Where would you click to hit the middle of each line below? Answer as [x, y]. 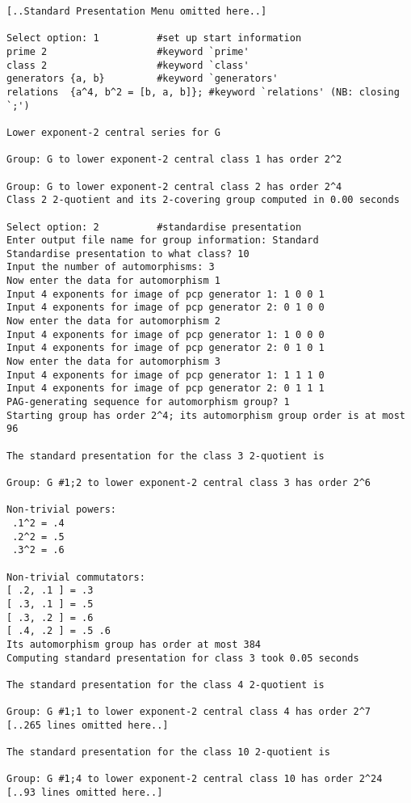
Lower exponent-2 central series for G [113, 132]
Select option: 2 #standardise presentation [154, 227]
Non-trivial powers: [62, 510]
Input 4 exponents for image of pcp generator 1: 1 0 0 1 [166, 294]
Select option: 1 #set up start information [154, 38]
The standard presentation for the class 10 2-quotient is [168, 752]
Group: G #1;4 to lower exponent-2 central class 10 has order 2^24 [195, 779]
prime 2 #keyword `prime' [128, 51]
